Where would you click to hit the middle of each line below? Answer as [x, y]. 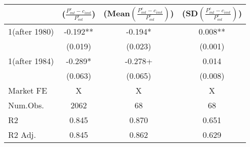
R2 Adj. [22, 135]
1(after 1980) [31, 31]
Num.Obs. [26, 105]
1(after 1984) [31, 61]
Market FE [28, 90]
